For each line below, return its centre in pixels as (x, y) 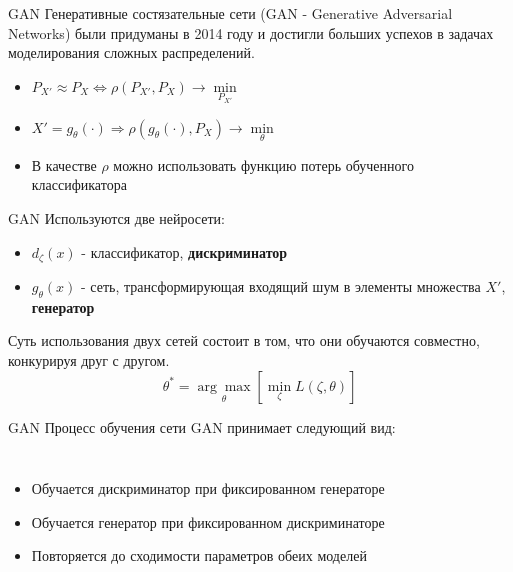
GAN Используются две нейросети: (116, 218)
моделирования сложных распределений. (131, 52)
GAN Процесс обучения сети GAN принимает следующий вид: (202, 426)
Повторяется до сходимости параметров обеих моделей (199, 555)
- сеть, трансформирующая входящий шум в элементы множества (281, 286)
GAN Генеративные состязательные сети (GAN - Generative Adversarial (230, 13)
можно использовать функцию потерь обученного (263, 164)
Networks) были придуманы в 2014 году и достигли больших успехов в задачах (251, 32)
